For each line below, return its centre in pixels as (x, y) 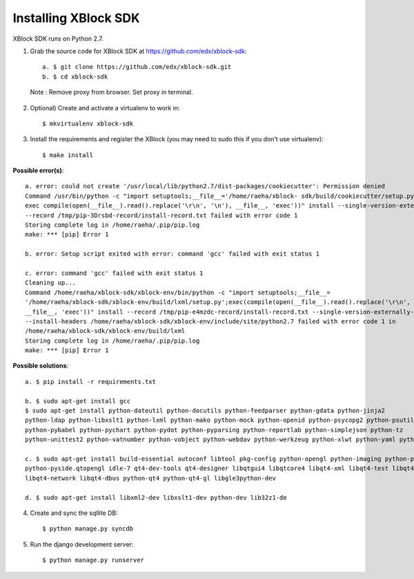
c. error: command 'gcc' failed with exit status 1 (114, 273)
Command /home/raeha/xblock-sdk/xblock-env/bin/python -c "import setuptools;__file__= (178, 292)
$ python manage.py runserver (93, 560)
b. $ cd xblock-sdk (75, 77)
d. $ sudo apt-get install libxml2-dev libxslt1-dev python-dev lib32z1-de (156, 497)
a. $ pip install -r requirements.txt (91, 382)
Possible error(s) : (38, 171)
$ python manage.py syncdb (88, 529)
